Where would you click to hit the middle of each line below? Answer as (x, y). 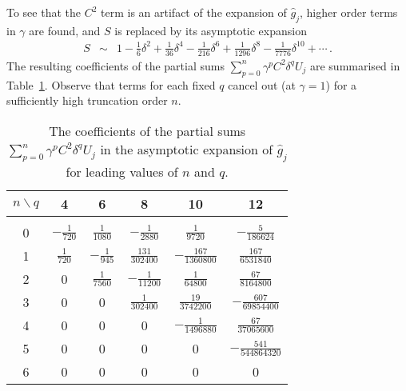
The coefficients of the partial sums (147, 130)
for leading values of (122, 171)
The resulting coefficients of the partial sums (115, 65)
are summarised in (355, 65)
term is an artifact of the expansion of (194, 12)
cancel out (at (262, 84)
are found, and (65, 30)
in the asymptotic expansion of (187, 149)
